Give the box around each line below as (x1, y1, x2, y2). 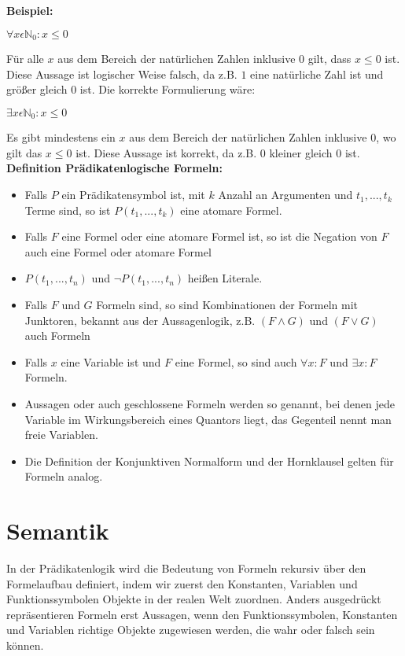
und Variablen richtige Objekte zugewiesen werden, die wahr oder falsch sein (6, 621, 375, 638)
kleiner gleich (269, 144, 333, 160)
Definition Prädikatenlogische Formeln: (6, 160, 223, 176)
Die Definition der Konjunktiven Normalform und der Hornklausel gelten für (24, 452, 394, 469)
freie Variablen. (24, 426, 98, 443)
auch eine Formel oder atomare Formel (24, 243, 212, 260)
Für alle (6, 50, 44, 67)
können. (6, 637, 44, 654)
